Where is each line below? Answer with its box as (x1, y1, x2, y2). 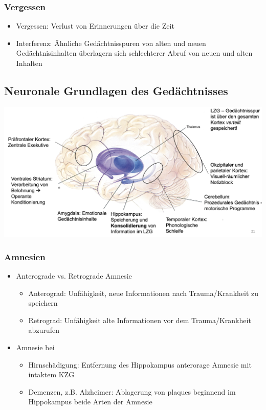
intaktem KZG (28, 369, 75, 380)
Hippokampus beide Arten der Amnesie (28, 396, 152, 407)
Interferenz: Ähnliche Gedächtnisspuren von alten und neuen (16, 37, 206, 48)
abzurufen (28, 325, 59, 335)
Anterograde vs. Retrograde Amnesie (16, 270, 132, 281)
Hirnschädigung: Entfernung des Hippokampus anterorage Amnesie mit (28, 359, 252, 370)
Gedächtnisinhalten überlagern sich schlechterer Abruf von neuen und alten (16, 48, 253, 58)
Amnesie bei (16, 342, 55, 353)
